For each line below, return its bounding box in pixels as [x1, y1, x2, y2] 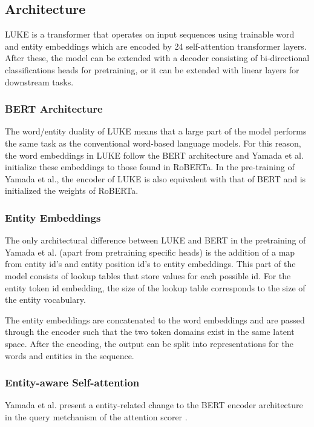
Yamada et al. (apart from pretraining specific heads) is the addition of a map [5, 245, 295, 258]
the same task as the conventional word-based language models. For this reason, [5, 136, 301, 149]
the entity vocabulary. [5, 293, 86, 306]
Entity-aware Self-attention [5, 375, 140, 390]
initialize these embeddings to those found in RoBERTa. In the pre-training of [5, 161, 295, 173]
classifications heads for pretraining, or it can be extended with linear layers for [5, 63, 299, 76]
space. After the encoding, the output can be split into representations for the [5, 337, 293, 349]
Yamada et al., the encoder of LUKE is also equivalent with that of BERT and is [5, 172, 306, 185]
